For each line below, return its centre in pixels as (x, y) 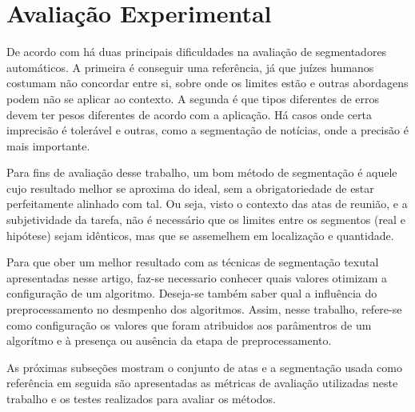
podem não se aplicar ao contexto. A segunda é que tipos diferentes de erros (193, 98)
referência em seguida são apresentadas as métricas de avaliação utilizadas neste (202, 383)
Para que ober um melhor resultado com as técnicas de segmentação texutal (193, 262)
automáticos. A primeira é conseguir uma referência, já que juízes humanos (190, 67)
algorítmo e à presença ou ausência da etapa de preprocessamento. (169, 340)
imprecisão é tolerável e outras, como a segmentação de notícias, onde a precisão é (207, 130)
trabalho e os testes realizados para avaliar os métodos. (141, 398)
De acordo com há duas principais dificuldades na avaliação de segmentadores (197, 52)
